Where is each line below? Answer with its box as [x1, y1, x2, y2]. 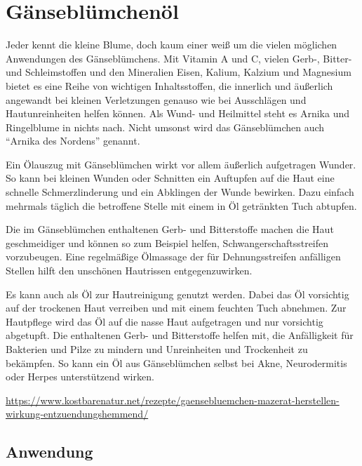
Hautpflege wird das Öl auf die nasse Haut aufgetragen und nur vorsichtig [6, 314, 323, 328]
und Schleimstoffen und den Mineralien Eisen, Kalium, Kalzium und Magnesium [6, 65, 351, 79]
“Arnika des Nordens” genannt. [6, 133, 140, 148]
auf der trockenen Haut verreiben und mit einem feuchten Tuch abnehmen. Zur [6, 300, 347, 315]
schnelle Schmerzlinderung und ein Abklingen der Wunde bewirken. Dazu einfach [6, 185, 354, 199]
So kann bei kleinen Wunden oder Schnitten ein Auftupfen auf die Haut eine [6, 171, 335, 185]
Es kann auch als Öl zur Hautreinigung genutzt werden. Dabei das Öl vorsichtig [6, 286, 349, 301]
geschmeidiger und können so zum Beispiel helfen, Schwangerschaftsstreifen [6, 235, 329, 250]
